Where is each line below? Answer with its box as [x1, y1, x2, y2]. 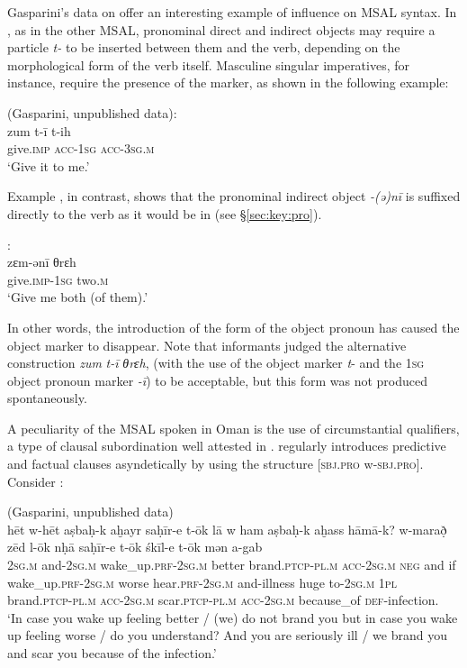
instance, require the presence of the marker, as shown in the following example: [7, 73, 449, 92]
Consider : [7, 471, 64, 490]
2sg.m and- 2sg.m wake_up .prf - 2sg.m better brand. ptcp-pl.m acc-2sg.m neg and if [7, 555, 456, 574]
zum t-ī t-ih [7, 121, 71, 140]
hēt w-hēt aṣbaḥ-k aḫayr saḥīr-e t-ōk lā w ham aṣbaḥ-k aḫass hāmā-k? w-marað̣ [7, 519, 447, 538]
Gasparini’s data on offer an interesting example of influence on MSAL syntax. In [7, 3, 457, 21]
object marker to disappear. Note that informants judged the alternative [7, 335, 407, 354]
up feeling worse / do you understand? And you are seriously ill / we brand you [7, 626, 447, 645]
